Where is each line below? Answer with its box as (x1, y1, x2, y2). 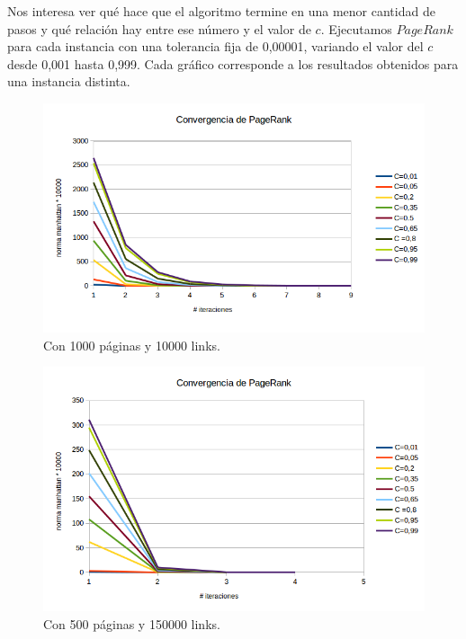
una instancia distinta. (7, 72, 130, 91)
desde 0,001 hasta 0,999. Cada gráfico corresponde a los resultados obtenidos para (7, 54, 459, 73)
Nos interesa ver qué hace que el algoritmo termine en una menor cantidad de (7, 2, 435, 20)
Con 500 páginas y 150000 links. (43, 614, 220, 633)
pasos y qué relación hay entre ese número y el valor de (7, 19, 311, 38)
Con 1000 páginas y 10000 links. (43, 335, 220, 354)
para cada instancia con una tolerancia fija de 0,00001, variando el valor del (7, 37, 424, 56)
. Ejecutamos (320, 19, 392, 38)
